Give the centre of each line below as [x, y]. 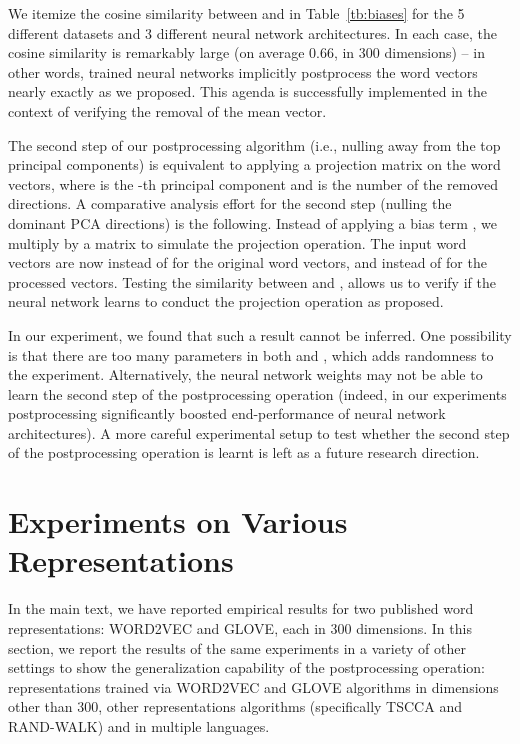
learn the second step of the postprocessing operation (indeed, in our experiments [257, 393]
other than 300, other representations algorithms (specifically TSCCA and [235, 706]
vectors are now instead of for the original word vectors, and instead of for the [247, 262]
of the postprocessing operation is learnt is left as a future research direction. [244, 452]
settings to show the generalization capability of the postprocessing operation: [246, 667]
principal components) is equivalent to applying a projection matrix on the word [254, 164]
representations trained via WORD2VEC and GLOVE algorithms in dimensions [253, 686]
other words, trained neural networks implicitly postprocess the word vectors [243, 71]
